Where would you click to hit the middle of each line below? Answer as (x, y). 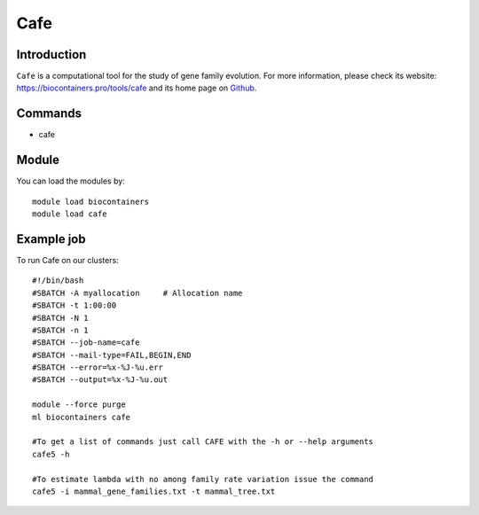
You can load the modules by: (71, 181)
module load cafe (70, 214)
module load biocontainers (91, 201)
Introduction (51, 55)
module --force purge (79, 405)
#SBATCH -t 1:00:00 (75, 305)
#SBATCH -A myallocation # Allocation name (137, 293)
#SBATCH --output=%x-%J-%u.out (100, 380)
